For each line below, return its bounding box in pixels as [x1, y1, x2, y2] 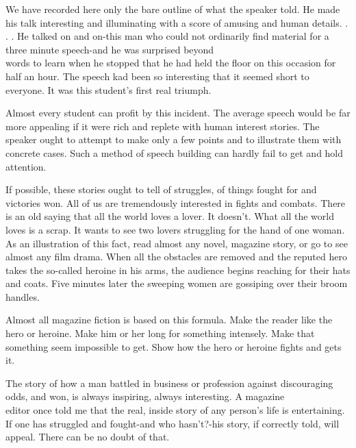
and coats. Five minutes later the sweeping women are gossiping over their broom [5, 276, 348, 290]
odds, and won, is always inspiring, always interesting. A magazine [5, 389, 285, 403]
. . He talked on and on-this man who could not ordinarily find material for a [5, 29, 329, 43]
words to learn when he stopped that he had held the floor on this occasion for [5, 55, 336, 70]
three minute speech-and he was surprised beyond [5, 42, 214, 56]
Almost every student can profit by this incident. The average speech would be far [5, 105, 351, 120]
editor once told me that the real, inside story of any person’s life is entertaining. [5, 403, 345, 417]
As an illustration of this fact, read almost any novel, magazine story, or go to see [5, 236, 348, 250]
